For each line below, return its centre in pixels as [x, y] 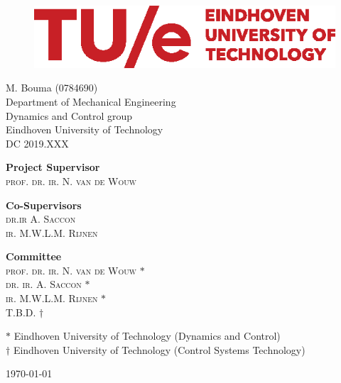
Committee [34, 256]
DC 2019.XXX [37, 143]
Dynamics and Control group [69, 115]
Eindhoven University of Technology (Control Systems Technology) [159, 349]
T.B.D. [21, 312]
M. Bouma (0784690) [52, 88]
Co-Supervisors [44, 205]
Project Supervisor [53, 167]
